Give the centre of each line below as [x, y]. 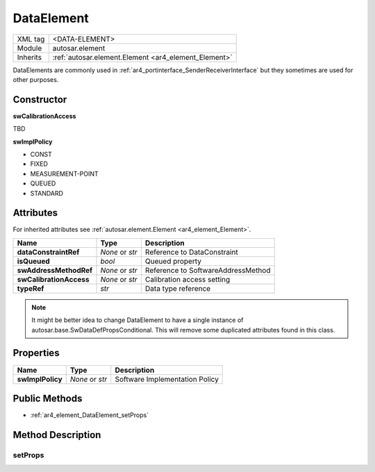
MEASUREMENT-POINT [64, 174]
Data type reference [178, 288]
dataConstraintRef [48, 252]
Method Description [57, 435]
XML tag [31, 39]
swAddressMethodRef [55, 270]
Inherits [29, 57]
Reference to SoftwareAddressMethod [208, 270]
